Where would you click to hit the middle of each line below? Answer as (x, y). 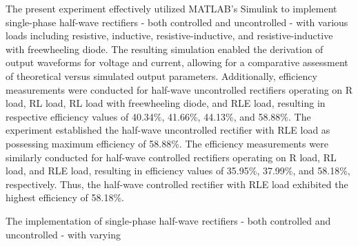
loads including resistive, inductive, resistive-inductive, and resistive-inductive (169, 35)
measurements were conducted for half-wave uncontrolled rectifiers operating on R (179, 89)
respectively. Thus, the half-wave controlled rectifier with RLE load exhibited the (177, 184)
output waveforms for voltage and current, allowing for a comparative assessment (177, 62)
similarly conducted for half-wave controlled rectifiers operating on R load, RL (171, 157)
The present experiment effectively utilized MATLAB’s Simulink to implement (171, 8)
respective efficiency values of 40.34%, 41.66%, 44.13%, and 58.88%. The (158, 116)
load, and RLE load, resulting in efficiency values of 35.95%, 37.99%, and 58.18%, (178, 171)
